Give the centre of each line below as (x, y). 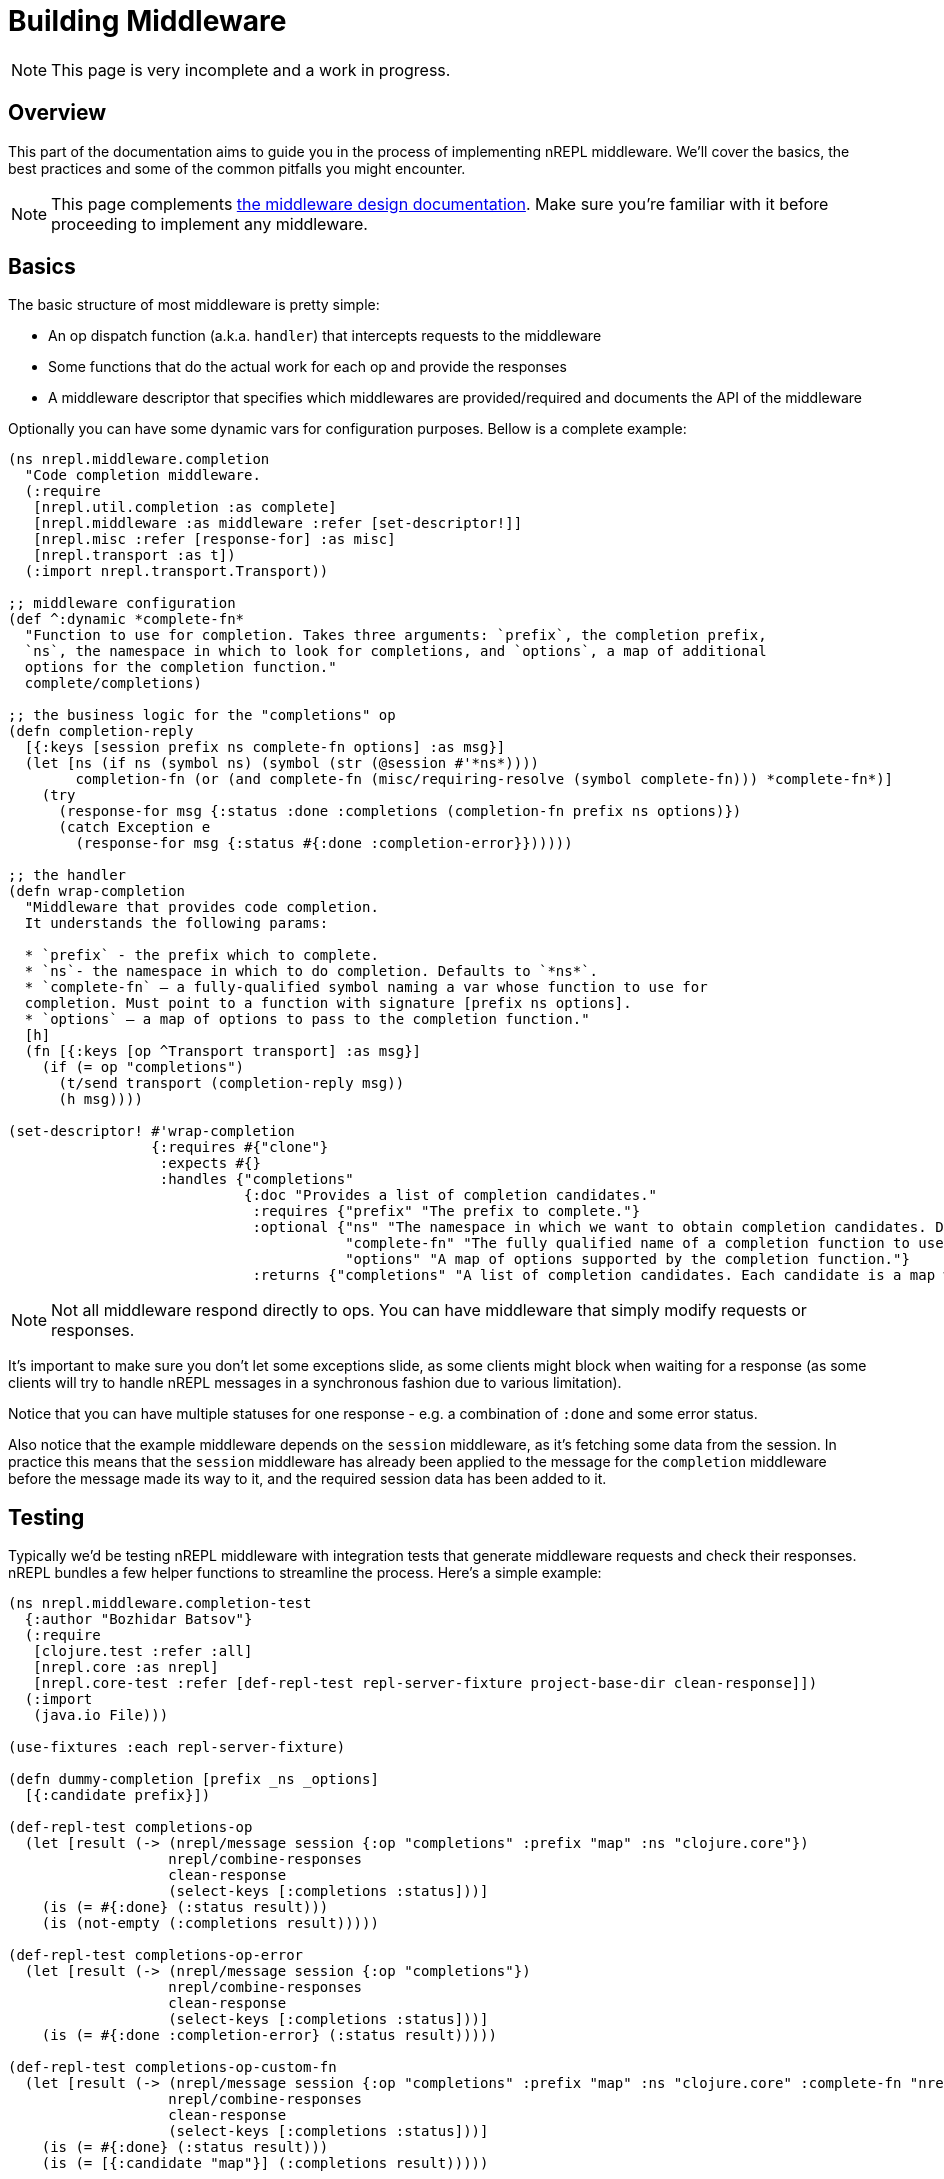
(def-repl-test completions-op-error (156, 1955)
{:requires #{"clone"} (240, 1147)
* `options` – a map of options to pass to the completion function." (307, 1019)
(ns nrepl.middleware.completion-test (160, 1603)
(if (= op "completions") (143, 1067)
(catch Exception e (134, 827)
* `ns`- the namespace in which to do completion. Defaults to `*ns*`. (311, 971)
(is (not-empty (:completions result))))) (210, 1923)
